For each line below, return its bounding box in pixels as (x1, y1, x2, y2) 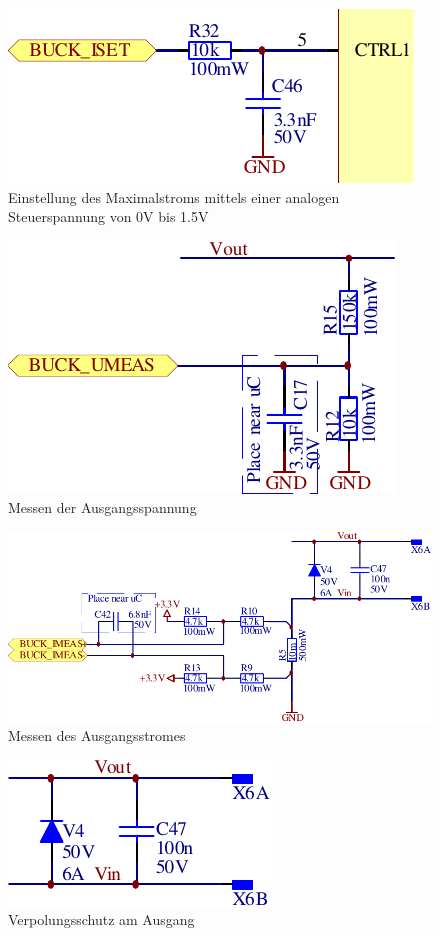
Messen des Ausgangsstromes (8, 725, 186, 746)
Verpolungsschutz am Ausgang (8, 909, 195, 930)
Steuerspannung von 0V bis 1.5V (8, 206, 209, 227)
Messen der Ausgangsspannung (8, 497, 197, 518)
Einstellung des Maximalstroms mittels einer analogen (8, 186, 340, 207)
